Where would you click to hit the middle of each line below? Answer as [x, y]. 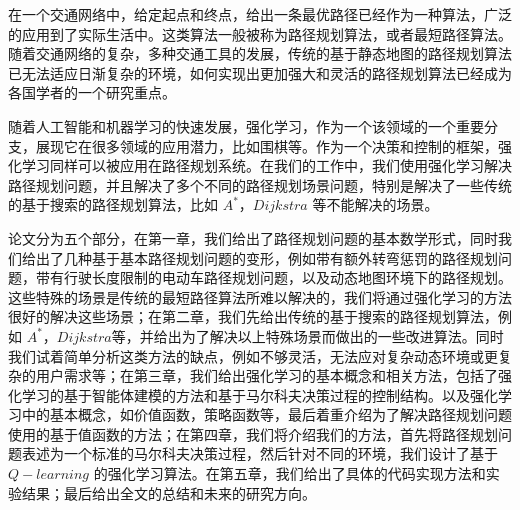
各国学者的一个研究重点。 [92, 92]
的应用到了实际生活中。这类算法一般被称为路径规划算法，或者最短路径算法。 [260, 33]
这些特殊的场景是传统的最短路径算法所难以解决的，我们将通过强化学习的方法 [260, 296]
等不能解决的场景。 [375, 204]
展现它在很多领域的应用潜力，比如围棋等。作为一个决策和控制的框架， [266, 145]
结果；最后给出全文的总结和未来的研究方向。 [168, 492]
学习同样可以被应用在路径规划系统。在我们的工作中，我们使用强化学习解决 [266, 165]
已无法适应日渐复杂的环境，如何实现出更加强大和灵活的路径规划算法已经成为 [260, 72]
